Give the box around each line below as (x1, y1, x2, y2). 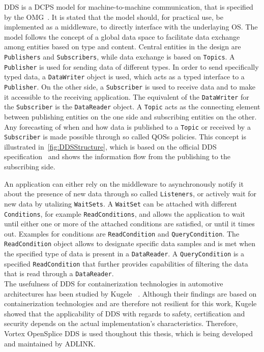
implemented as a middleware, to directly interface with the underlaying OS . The (4, 21, 258, 32)
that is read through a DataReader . (4, 268, 114, 279)
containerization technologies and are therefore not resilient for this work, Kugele (4, 298, 257, 309)
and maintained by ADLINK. (4, 338, 96, 348)
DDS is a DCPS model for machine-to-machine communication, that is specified (4, 2, 253, 12)
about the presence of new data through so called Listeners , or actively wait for (4, 188, 257, 199)
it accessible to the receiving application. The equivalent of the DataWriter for (4, 91, 249, 102)
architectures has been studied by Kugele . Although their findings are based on (4, 288, 257, 299)
